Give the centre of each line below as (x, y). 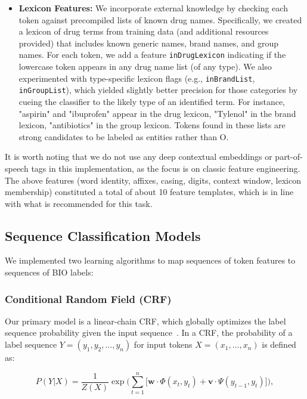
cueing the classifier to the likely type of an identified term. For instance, (152, 101)
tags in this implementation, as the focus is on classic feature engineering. (166, 168)
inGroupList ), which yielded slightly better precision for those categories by (158, 90)
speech (17, 168)
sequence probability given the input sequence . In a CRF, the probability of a (149, 332)
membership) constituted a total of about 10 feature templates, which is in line (149, 192)
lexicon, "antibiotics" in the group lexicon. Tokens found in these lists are (152, 125)
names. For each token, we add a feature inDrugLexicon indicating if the (152, 55)
